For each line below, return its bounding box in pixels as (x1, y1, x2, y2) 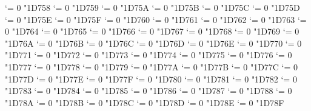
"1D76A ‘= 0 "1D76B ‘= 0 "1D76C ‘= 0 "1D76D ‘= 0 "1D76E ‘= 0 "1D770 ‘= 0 (5, 36, 302, 49)
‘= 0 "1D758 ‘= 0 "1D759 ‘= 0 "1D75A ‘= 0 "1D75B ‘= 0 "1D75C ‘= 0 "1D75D (5, 1, 300, 13)
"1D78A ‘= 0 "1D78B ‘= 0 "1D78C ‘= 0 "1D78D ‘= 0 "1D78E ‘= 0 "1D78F (5, 96, 284, 109)
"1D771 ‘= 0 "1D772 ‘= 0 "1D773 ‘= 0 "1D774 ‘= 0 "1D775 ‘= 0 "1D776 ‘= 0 (5, 49, 292, 61)
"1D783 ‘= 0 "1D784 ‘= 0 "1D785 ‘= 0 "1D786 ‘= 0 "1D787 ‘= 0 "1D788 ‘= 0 (5, 84, 292, 97)
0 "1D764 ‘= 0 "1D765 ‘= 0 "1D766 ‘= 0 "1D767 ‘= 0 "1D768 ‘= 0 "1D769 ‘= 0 (5, 25, 299, 38)
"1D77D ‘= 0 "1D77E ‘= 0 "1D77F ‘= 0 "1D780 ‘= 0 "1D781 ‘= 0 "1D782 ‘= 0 (5, 72, 297, 85)
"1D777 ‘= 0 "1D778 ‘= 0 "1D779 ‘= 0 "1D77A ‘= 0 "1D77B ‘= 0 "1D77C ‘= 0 (5, 60, 298, 73)
